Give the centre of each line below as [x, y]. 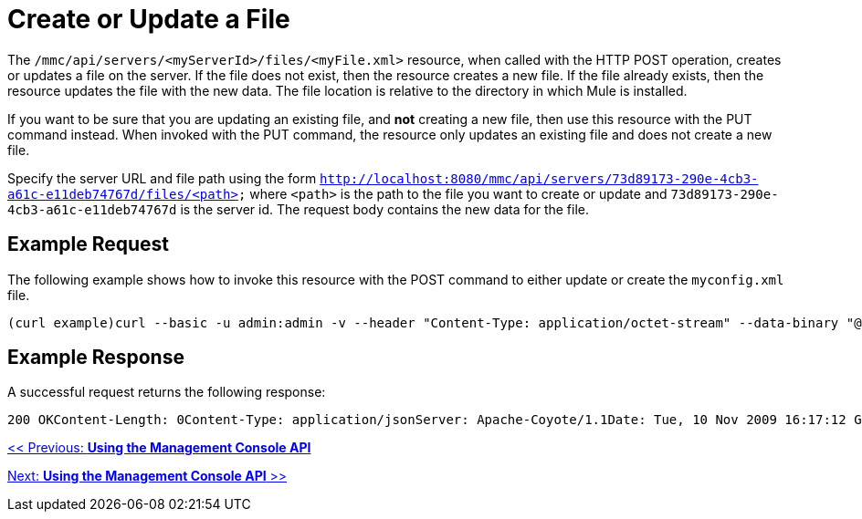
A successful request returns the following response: [167, 392]
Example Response [96, 358]
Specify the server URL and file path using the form [162, 178]
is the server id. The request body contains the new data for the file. [385, 209]
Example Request [88, 244]
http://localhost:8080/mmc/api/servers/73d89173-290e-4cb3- [539, 178]
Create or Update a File [149, 19]
